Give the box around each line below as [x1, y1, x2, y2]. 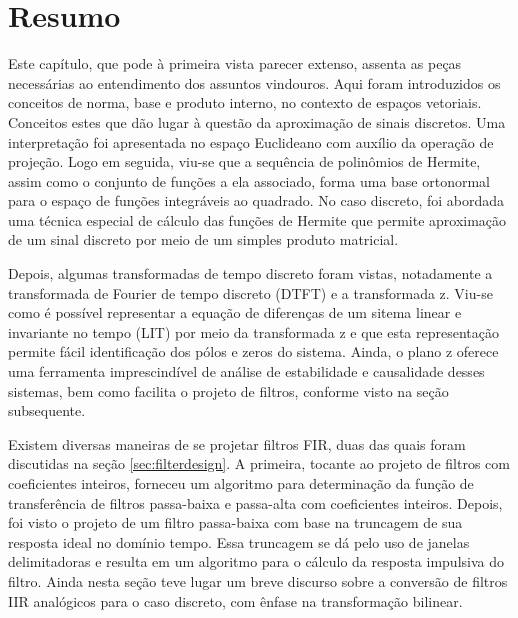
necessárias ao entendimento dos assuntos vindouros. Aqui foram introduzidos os [8, 72, 501, 93]
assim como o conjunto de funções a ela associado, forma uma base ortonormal [8, 170, 490, 191]
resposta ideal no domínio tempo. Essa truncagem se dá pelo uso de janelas [8, 531, 470, 552]
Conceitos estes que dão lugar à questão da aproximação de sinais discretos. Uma [8, 111, 506, 132]
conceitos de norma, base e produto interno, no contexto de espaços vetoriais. [8, 92, 482, 113]
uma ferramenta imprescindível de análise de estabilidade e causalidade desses [8, 361, 485, 382]
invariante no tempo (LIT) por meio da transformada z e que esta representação [8, 321, 500, 342]
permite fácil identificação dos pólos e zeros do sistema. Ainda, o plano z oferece [8, 341, 499, 362]
